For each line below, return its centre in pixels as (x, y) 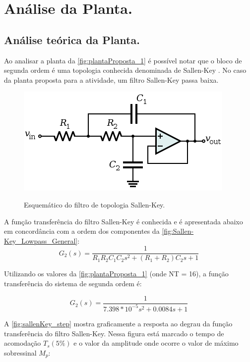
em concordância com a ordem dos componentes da (82, 231)
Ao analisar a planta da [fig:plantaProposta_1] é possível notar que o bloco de (123, 60)
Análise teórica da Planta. (72, 39)
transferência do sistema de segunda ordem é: (73, 283)
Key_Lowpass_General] (41, 240)
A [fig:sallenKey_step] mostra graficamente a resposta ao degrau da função (118, 323)
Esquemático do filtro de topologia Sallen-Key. (94, 204)
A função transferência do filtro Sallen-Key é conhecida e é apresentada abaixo (124, 221)
